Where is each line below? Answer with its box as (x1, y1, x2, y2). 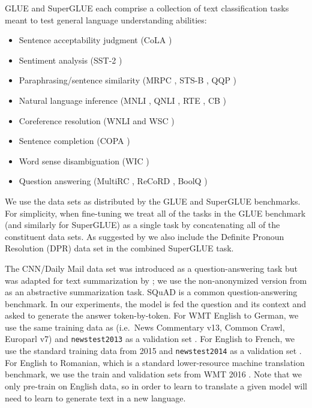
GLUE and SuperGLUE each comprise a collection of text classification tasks (5, 2, 289, 14)
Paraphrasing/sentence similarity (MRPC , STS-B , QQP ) (19, 74, 237, 86)
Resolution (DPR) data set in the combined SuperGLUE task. (5, 242, 234, 254)
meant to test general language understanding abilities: (5, 13, 207, 26)
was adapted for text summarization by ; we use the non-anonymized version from (5, 274, 307, 286)
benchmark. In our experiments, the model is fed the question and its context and (5, 297, 307, 310)
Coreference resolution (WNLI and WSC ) (19, 114, 175, 127)
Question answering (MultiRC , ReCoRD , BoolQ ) (19, 175, 208, 187)
